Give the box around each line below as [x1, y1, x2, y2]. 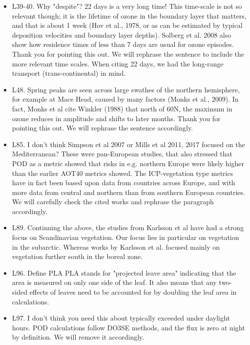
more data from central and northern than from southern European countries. [12, 187, 245, 197]
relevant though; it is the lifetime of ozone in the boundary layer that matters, [12, 10, 247, 21]
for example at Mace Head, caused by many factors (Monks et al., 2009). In [12, 94, 239, 104]
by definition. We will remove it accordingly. [12, 332, 145, 342]
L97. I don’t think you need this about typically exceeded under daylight [12, 313, 230, 323]
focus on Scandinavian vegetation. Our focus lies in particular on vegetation [12, 232, 239, 242]
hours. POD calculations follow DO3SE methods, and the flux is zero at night [12, 322, 245, 332]
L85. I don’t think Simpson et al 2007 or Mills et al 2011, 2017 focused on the [12, 139, 245, 149]
